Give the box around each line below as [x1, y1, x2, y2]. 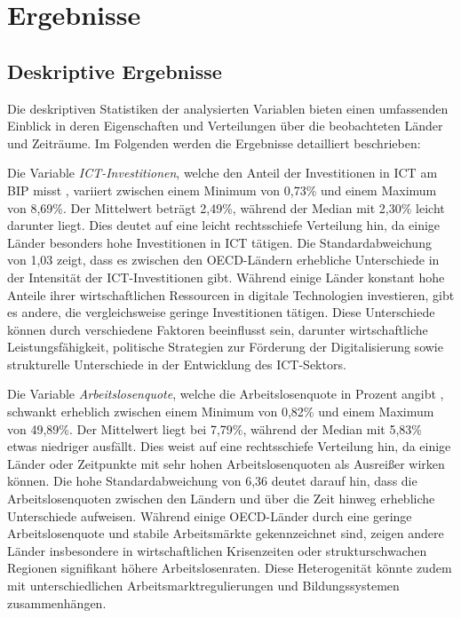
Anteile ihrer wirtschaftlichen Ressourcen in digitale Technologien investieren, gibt [7, 285, 455, 304]
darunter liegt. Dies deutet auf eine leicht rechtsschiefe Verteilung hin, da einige [7, 216, 441, 234]
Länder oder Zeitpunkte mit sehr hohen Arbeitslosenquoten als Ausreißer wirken [7, 454, 445, 472]
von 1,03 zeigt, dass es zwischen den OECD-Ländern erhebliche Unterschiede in [7, 250, 440, 269]
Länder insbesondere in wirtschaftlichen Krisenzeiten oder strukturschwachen [7, 541, 427, 559]
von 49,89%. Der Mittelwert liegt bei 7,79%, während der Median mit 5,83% [7, 419, 423, 438]
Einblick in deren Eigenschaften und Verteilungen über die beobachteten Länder [7, 116, 443, 135]
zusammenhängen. [7, 593, 107, 612]
